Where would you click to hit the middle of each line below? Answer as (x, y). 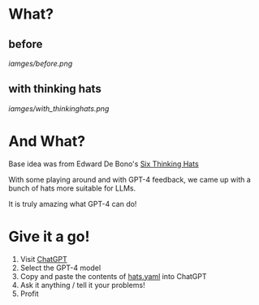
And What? (47, 141)
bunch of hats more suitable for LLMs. (72, 188)
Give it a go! (49, 236)
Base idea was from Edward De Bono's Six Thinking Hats (104, 164)
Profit (29, 294)
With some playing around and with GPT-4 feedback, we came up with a (130, 179)
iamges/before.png (41, 63)
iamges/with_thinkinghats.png (59, 108)
